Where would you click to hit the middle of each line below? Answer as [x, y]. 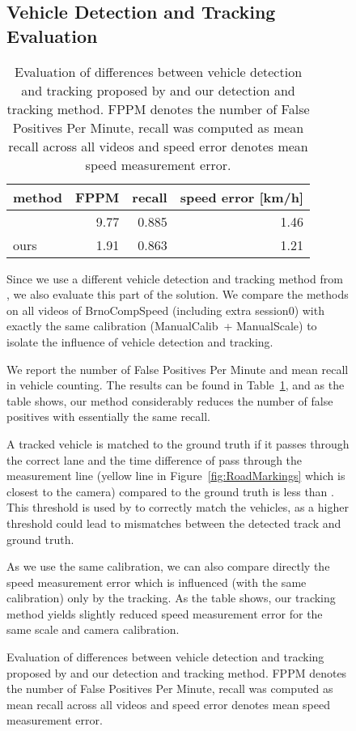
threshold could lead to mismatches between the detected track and [174, 523]
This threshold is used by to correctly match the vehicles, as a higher [178, 507]
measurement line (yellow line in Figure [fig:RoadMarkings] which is [176, 476]
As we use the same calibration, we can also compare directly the [168, 566]
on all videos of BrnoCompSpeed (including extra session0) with [165, 310]
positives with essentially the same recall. [108, 416]
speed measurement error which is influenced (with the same [157, 582]
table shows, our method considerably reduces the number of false [170, 400]
